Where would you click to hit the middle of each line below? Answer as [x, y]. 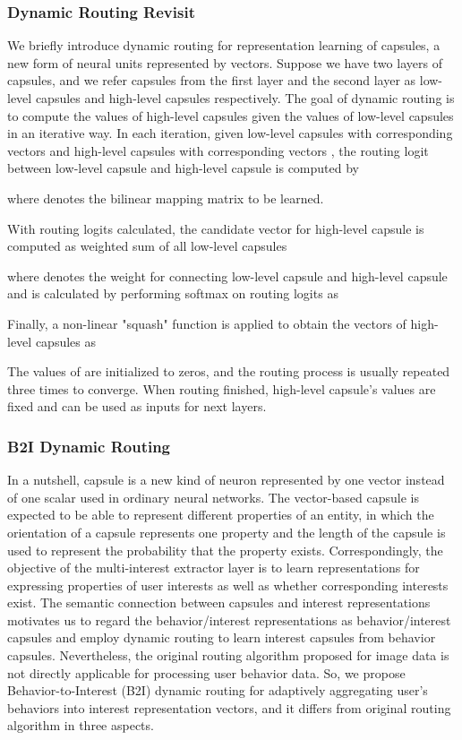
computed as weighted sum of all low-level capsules [147, 246]
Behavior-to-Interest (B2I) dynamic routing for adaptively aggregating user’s [218, 690]
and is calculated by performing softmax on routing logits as [173, 293]
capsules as [65, 341]
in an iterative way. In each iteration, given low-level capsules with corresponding [230, 133]
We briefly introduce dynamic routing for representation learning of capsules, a [224, 45]
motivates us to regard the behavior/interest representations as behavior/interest [229, 620]
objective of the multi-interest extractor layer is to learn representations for [214, 568]
